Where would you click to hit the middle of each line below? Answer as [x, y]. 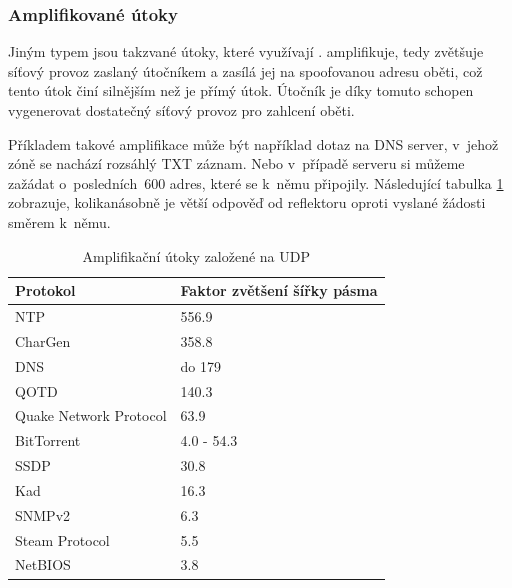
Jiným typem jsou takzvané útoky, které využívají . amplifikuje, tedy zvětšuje [246, 51]
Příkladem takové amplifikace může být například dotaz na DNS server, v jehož [253, 143]
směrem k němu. [59, 221]
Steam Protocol [62, 539]
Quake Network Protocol [91, 415]
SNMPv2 [43, 514]
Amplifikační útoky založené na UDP [196, 255]
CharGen [43, 340]
